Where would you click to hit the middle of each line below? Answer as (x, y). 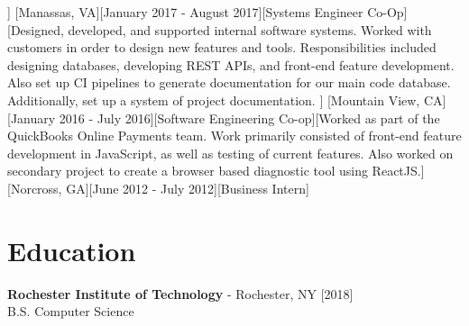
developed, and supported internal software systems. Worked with (250, 29)
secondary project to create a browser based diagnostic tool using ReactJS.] (216, 171)
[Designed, (36, 29)
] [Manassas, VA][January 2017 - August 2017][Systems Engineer (185, 12)
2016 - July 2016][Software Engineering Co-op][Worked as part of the (249, 118)
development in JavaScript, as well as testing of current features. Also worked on (230, 153)
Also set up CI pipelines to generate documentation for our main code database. (229, 82)
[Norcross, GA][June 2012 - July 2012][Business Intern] (158, 188)
